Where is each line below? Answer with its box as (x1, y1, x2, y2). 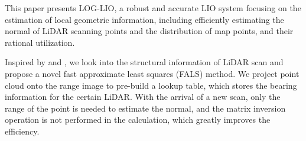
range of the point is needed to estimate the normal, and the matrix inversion (5, 102, 286, 114)
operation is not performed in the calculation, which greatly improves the (5, 113, 271, 126)
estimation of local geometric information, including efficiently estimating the (5, 13, 284, 25)
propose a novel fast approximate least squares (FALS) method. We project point (5, 67, 300, 79)
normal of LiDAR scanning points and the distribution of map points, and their (5, 25, 294, 37)
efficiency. (5, 125, 40, 137)
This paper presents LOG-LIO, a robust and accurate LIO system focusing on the (5, 2, 301, 14)
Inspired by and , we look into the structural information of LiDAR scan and (5, 56, 284, 68)
